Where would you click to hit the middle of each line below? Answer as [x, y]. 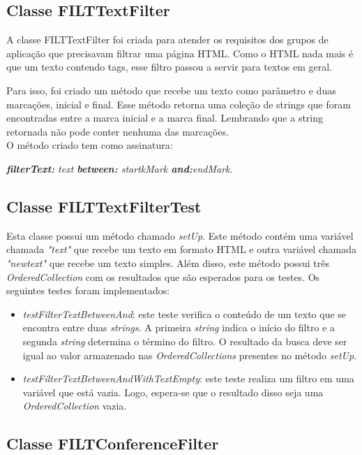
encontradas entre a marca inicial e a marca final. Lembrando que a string [165, 118]
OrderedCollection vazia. [75, 406]
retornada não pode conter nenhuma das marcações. [118, 131]
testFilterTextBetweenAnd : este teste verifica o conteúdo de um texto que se [184, 313]
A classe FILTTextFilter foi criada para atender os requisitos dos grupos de [167, 39]
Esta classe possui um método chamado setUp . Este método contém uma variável [180, 235]
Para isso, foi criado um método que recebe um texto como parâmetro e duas [171, 90]
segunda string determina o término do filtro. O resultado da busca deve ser [185, 341]
